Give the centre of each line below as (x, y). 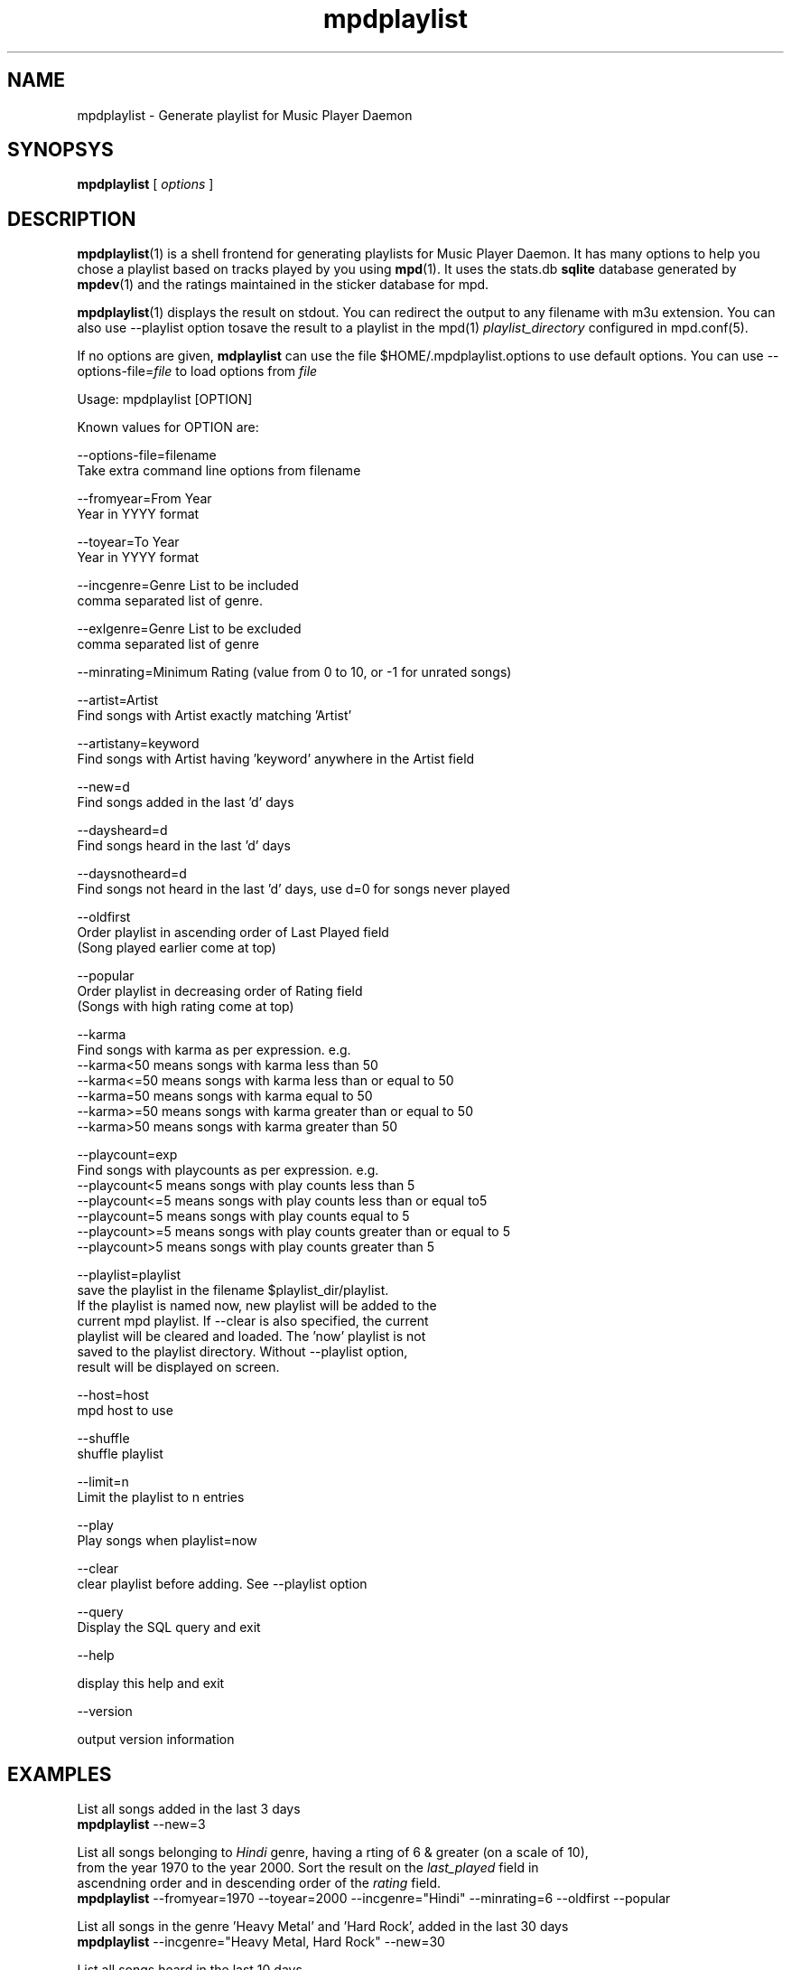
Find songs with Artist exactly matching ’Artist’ (214, 716)
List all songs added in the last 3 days (189, 1809)
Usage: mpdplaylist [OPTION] (165, 399)
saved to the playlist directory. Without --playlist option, (242, 1352)
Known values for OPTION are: (168, 427)
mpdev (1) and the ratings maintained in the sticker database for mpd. (283, 285)
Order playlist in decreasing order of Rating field (220, 991)
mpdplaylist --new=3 (141, 1825)
